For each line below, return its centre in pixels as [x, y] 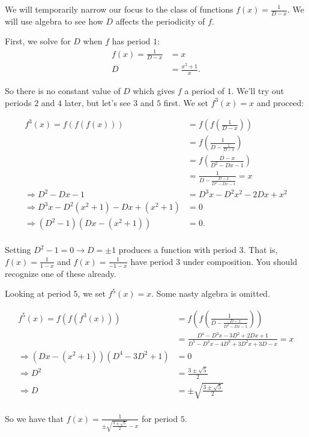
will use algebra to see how [54, 21]
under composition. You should [240, 261]
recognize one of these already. [61, 273]
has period [131, 41]
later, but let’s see [97, 102]
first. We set [186, 102]
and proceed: [280, 102]
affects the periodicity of [160, 21]
